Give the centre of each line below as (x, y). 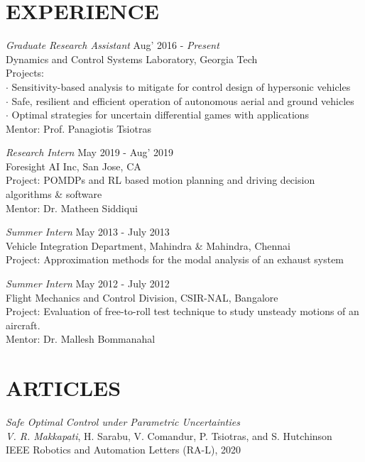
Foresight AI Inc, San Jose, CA (73, 166)
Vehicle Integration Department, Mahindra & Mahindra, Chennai (148, 245)
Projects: (25, 73)
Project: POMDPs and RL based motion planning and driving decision (160, 180)
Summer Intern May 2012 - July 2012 (88, 284)
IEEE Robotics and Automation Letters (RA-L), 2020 (123, 450)
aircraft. (23, 325)
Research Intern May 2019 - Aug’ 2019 (90, 152)
